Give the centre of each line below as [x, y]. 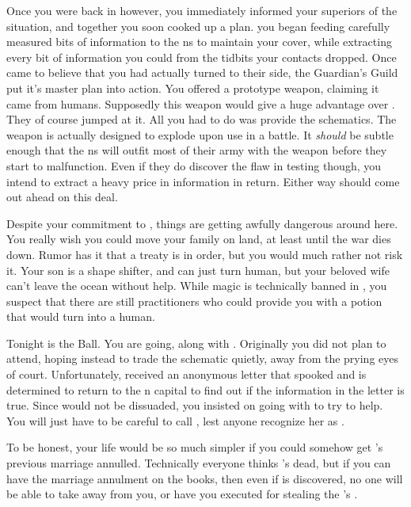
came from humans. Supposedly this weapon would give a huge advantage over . [201, 103]
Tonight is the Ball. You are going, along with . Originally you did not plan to [196, 343]
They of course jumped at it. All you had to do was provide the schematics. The [202, 119]
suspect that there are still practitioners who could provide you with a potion [194, 301]
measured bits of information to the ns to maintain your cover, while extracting [199, 42]
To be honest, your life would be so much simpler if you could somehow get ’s [195, 447]
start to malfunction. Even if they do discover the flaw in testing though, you [194, 165]
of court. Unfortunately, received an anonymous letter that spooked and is [186, 374]
